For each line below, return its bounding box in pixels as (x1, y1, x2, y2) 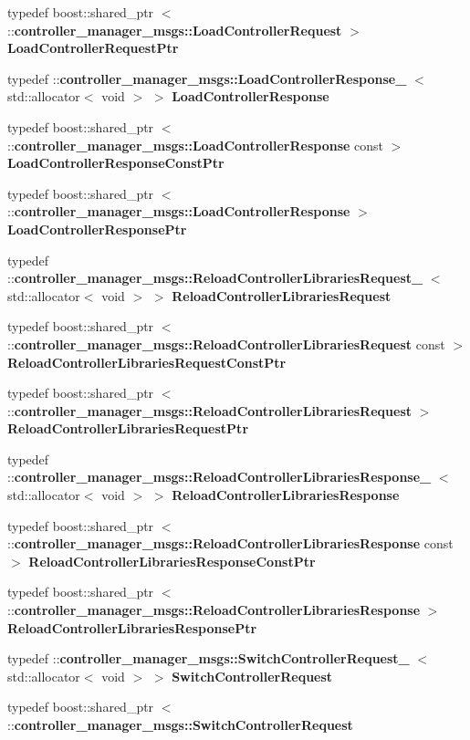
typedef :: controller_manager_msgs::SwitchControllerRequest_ (7, 649, 410, 668)
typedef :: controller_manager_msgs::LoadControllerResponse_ (7, 68, 407, 88)
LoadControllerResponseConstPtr (7, 153, 225, 172)
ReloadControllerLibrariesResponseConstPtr (28, 551, 316, 570)
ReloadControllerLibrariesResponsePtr (7, 618, 257, 637)
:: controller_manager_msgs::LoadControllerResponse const (7, 135, 384, 154)
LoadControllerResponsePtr (7, 219, 187, 238)
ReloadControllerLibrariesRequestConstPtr (7, 352, 287, 371)
